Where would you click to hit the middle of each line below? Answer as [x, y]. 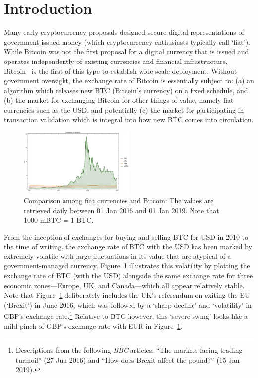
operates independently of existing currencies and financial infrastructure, [116, 61]
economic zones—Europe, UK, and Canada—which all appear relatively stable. [124, 285]
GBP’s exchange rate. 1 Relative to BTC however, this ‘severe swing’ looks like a [126, 315]
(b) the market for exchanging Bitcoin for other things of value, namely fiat [119, 100]
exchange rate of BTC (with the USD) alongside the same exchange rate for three [129, 276]
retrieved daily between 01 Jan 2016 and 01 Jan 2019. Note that [122, 210]
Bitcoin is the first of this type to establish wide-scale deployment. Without [121, 71]
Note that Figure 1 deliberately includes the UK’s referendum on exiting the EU [127, 295]
